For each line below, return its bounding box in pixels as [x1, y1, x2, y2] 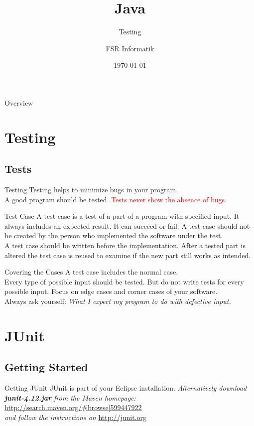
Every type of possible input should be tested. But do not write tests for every [4, 276, 244, 286]
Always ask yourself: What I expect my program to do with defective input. [4, 296, 231, 306]
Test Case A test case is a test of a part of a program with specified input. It [4, 211, 240, 221]
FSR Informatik [106, 43, 154, 53]
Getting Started [4, 359, 88, 375]
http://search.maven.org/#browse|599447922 [4, 402, 142, 413]
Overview [4, 97, 33, 108]
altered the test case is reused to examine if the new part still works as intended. [4, 250, 251, 260]
